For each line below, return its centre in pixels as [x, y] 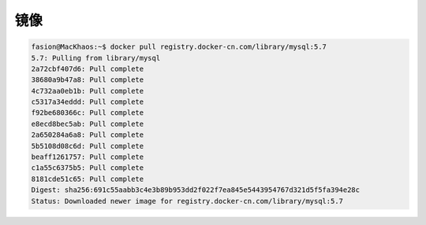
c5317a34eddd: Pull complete [88, 102]
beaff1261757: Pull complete [88, 157]
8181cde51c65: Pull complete [88, 179]
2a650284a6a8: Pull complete [88, 135]
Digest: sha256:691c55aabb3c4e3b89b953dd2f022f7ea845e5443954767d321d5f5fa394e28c [196, 190]
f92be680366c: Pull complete [88, 113]
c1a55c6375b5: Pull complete [88, 168]
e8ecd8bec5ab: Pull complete [88, 124]
